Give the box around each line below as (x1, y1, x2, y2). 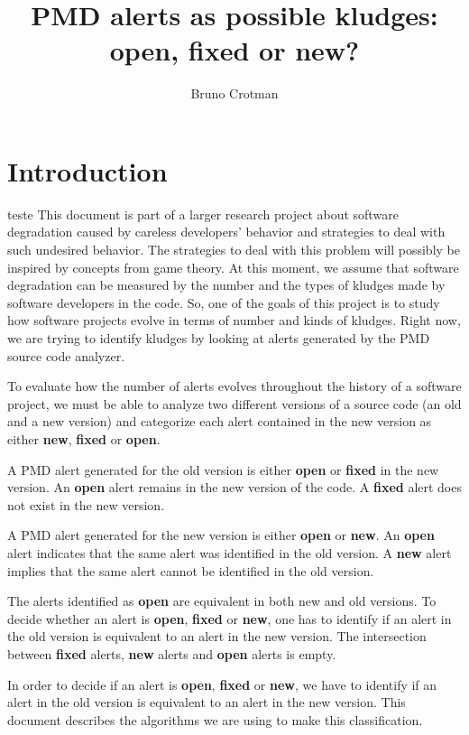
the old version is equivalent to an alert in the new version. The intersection (7, 627, 427, 646)
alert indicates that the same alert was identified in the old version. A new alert (7, 543, 452, 562)
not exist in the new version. (7, 495, 165, 514)
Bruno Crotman (190, 84, 279, 103)
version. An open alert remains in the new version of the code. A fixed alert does (7, 478, 462, 497)
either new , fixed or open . (7, 429, 161, 448)
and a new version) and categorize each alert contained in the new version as (7, 412, 432, 431)
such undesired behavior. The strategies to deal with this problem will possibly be (7, 240, 460, 259)
